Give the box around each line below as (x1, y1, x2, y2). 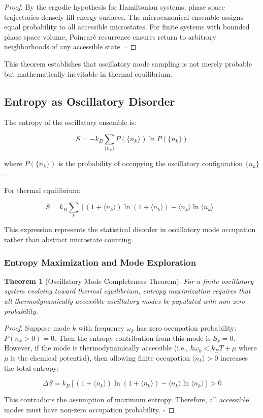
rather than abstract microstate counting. (4, 234, 134, 244)
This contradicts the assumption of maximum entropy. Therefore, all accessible (4, 394, 249, 405)
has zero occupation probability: (136, 323, 237, 333)
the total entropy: (4, 362, 59, 373)
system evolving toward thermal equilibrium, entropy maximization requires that (4, 285, 251, 296)
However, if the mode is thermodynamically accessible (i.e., (4, 342, 188, 353)
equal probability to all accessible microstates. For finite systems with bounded (4, 21, 250, 32)
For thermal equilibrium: (4, 185, 81, 196)
